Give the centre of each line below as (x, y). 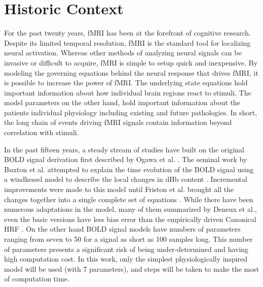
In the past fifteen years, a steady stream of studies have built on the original (124, 149)
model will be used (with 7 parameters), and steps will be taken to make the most (132, 268)
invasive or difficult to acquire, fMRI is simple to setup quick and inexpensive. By (131, 62)
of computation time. (37, 279)
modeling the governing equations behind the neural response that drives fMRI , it (131, 72)
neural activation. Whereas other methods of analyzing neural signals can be (123, 53)
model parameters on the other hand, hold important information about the (122, 102)
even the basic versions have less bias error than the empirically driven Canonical (130, 219)
